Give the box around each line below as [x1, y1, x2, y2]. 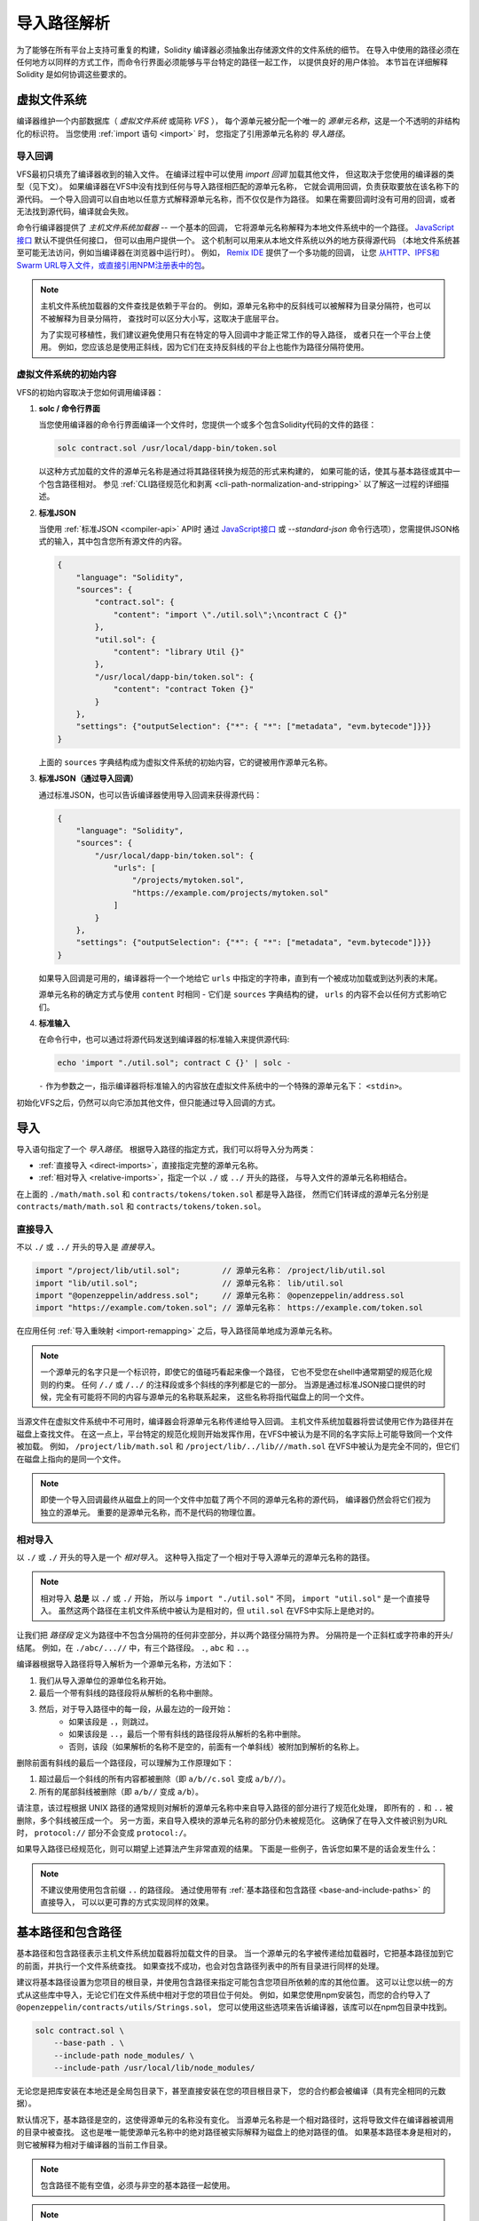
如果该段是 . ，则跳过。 [68, 1716, 154, 1727]
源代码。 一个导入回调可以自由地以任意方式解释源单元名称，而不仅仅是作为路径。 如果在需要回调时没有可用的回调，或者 [16, 194, 456, 204]
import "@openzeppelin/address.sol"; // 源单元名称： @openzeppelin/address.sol [35, 1291, 405, 1301]
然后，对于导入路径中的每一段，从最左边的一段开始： [38, 1704, 233, 1715]
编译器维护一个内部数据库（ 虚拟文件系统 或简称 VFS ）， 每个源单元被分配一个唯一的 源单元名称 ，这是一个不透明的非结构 [16, 115, 460, 126]
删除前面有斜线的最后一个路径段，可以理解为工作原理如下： [16, 1757, 234, 1768]
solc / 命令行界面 [38, 402, 101, 413]
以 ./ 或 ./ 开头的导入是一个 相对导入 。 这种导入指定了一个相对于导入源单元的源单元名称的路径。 [16, 1551, 375, 1563]
